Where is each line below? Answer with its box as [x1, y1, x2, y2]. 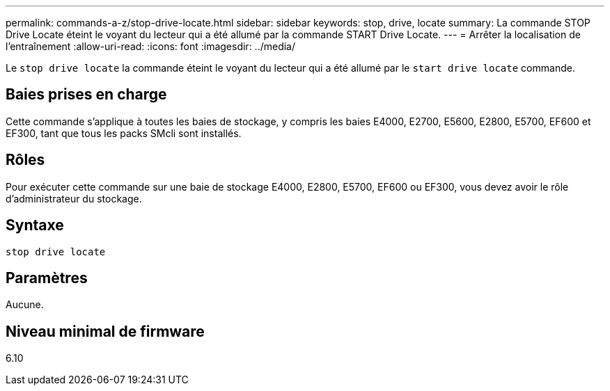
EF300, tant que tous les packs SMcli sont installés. [6, 127, 242, 139]
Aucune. [6, 298, 44, 311]
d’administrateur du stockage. [6, 192, 142, 205]
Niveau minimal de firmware [6, 322, 205, 340]
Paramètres [6, 269, 88, 287]
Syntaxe [6, 216, 64, 234]
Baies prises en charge [6, 86, 167, 104]
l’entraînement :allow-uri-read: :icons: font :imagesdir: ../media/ [6, 40, 296, 52]
